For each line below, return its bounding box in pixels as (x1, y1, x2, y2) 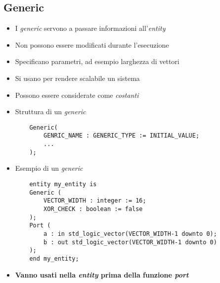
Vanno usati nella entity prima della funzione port (15, 269, 189, 280)
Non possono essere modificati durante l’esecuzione (15, 39, 169, 50)
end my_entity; (29, 255, 79, 262)
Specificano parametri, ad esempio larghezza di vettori (15, 56, 179, 67)
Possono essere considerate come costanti (15, 89, 139, 100)
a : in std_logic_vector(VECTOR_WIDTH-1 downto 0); (44, 230, 217, 237)
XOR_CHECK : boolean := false (44, 205, 143, 212)
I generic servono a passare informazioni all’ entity (15, 23, 166, 33)
